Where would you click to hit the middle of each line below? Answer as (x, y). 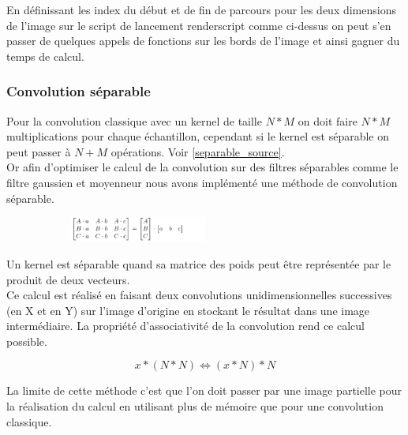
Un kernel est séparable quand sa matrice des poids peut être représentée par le (199, 263)
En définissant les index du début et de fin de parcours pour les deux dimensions (201, 9)
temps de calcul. (45, 56)
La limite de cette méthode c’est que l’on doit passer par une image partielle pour (204, 390)
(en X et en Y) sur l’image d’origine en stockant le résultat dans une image (188, 310)
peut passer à (39, 151)
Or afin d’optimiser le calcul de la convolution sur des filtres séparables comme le (202, 167)
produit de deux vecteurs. (68, 279)
